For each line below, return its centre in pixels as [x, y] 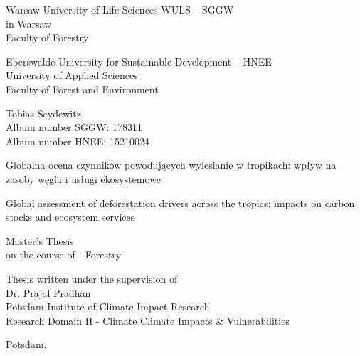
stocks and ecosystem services [70, 217]
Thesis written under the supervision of [92, 278]
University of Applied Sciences [72, 75]
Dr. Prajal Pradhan [48, 292]
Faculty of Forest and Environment [82, 89]
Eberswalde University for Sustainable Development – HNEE [139, 61]
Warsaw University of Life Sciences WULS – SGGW [120, 9]
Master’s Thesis [40, 240]
